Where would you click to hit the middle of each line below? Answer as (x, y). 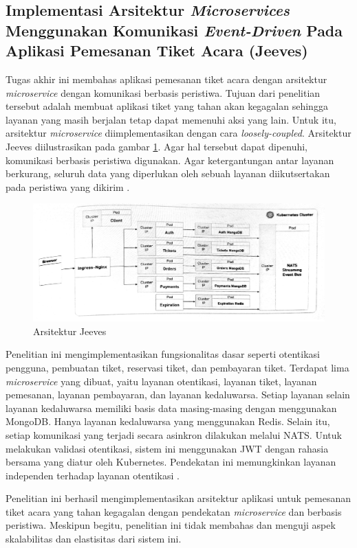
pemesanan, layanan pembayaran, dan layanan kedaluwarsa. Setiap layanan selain (178, 395)
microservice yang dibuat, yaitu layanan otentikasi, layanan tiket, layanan (161, 381)
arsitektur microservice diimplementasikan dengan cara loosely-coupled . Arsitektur (178, 133)
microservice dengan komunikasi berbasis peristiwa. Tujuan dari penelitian (163, 92)
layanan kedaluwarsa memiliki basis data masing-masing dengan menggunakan (171, 408)
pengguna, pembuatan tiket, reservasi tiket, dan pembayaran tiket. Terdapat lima (177, 367)
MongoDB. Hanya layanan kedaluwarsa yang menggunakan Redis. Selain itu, (168, 421)
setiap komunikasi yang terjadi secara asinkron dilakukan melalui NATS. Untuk (174, 434)
